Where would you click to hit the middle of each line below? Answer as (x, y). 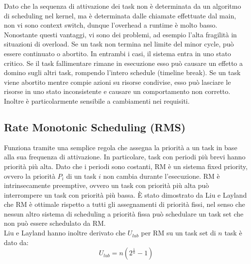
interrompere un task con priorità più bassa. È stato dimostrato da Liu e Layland (125, 194)
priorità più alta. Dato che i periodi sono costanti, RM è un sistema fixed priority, (126, 166)
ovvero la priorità (30, 176)
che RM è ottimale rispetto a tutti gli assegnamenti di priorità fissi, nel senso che (125, 204)
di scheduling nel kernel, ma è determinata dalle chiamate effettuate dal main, (120, 15)
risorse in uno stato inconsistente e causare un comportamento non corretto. (117, 91)
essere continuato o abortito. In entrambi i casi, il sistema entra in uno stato (117, 53)
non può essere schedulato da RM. (55, 223)
